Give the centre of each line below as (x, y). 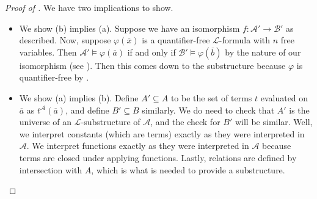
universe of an (46, 122)
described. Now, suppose (65, 40)
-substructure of (111, 122)
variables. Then (48, 52)
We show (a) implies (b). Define (79, 97)
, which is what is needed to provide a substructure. (188, 169)
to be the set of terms (211, 97)
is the (299, 110)
